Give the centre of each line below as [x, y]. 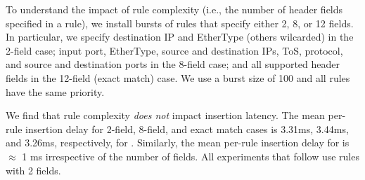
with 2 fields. [33, 170]
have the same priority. [55, 91]
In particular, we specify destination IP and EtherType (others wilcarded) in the [180, 37]
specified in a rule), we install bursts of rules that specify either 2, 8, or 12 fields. [180, 23]
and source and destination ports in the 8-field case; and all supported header [173, 64]
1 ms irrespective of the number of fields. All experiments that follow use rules [191, 156]
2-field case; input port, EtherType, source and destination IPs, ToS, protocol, [174, 50]
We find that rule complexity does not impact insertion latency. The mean [165, 115]
